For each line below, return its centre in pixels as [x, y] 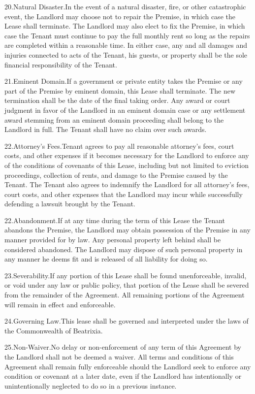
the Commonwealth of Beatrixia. [54, 330]
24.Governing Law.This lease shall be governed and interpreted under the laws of [127, 321]
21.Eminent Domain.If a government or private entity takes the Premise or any [124, 81]
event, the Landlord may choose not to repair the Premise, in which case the [120, 16]
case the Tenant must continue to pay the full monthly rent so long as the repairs [127, 35]
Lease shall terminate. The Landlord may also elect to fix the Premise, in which [125, 26]
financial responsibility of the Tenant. [61, 64]
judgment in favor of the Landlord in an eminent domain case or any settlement [125, 110]
